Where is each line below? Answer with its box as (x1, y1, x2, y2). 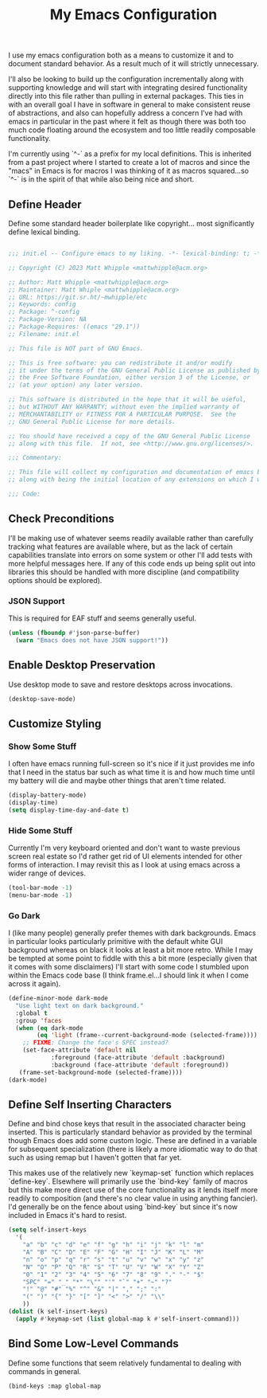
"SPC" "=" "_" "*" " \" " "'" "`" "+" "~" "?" (22, 1278, 172, 1286)
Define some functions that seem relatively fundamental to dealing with (8, 1358, 242, 1368)
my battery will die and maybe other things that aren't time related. (8, 776, 226, 785)
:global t (15, 1009, 48, 1017)
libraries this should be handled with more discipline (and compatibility (8, 567, 240, 577)
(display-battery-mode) (8, 791, 87, 800)
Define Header (8, 198, 82, 211)
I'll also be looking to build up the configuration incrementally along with (8, 74, 244, 84)
